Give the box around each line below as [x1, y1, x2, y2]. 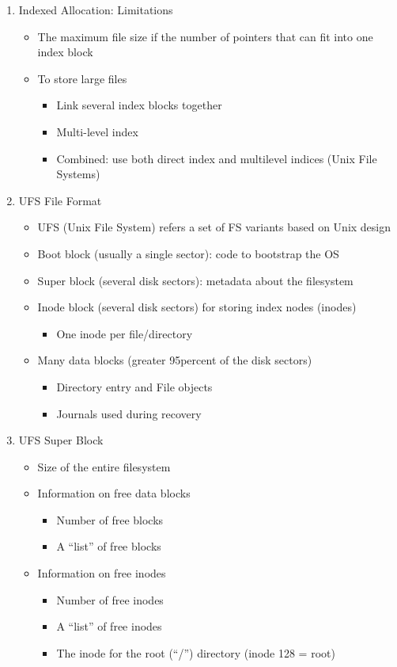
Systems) [56, 166, 100, 182]
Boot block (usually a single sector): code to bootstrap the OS [37, 245, 339, 261]
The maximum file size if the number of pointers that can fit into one [37, 28, 373, 44]
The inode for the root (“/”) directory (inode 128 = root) [56, 644, 335, 661]
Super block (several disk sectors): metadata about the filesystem [37, 272, 354, 288]
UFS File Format [18, 192, 102, 208]
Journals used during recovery [56, 405, 202, 421]
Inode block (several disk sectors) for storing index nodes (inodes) [37, 299, 357, 315]
